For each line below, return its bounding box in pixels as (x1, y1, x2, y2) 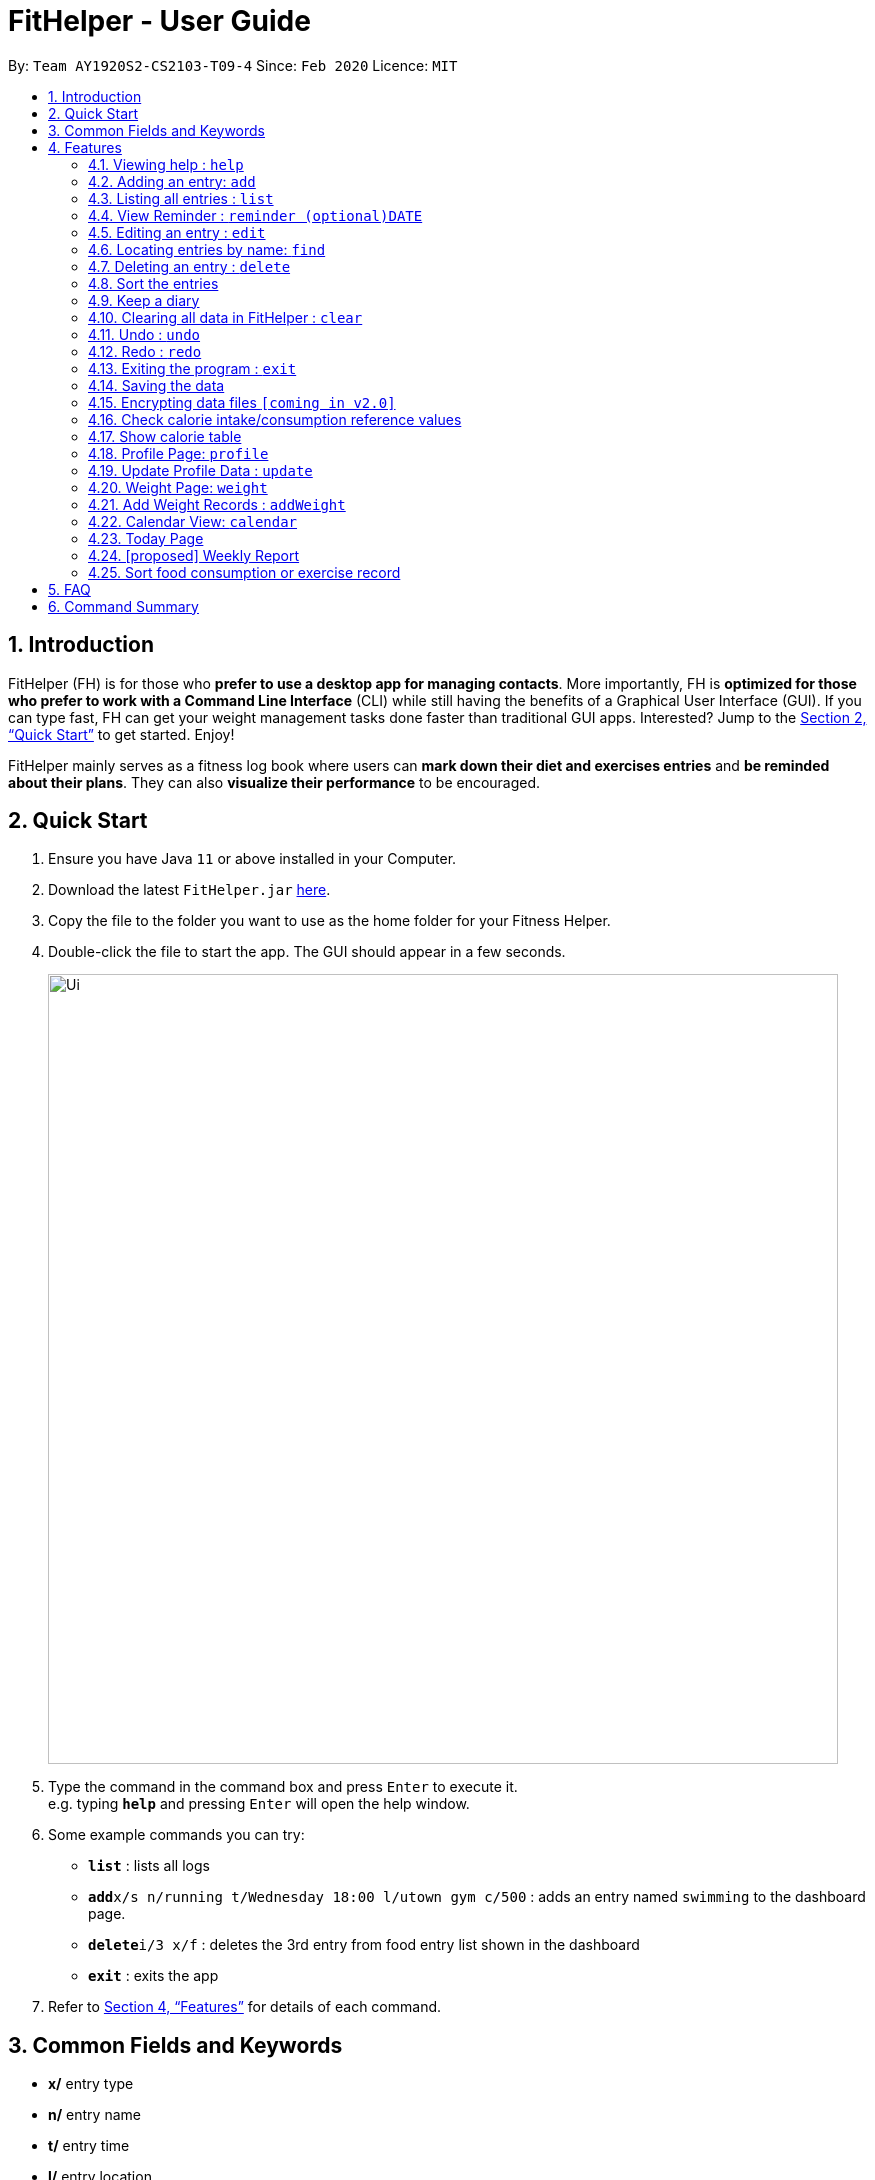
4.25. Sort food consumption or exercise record (88, 563, 401, 581)
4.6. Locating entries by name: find (88, 240, 326, 258)
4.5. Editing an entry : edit (88, 223, 266, 241)
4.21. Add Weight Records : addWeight (88, 495, 346, 513)
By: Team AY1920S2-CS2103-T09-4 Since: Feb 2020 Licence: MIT (8, 56, 458, 74)
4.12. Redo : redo (88, 342, 202, 360)
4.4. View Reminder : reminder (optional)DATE (88, 206, 423, 224)
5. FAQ (48, 580, 91, 598)
